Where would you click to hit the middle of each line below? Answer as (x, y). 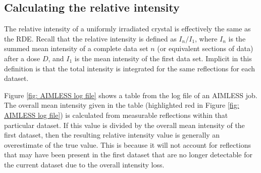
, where (206, 38)
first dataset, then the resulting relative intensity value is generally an (112, 135)
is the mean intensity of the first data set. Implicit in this (163, 58)
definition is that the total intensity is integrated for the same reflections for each (130, 68)
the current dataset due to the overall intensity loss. (84, 164)
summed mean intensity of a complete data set (76, 48)
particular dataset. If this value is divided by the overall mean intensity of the (124, 125)
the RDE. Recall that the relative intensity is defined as (90, 38)
